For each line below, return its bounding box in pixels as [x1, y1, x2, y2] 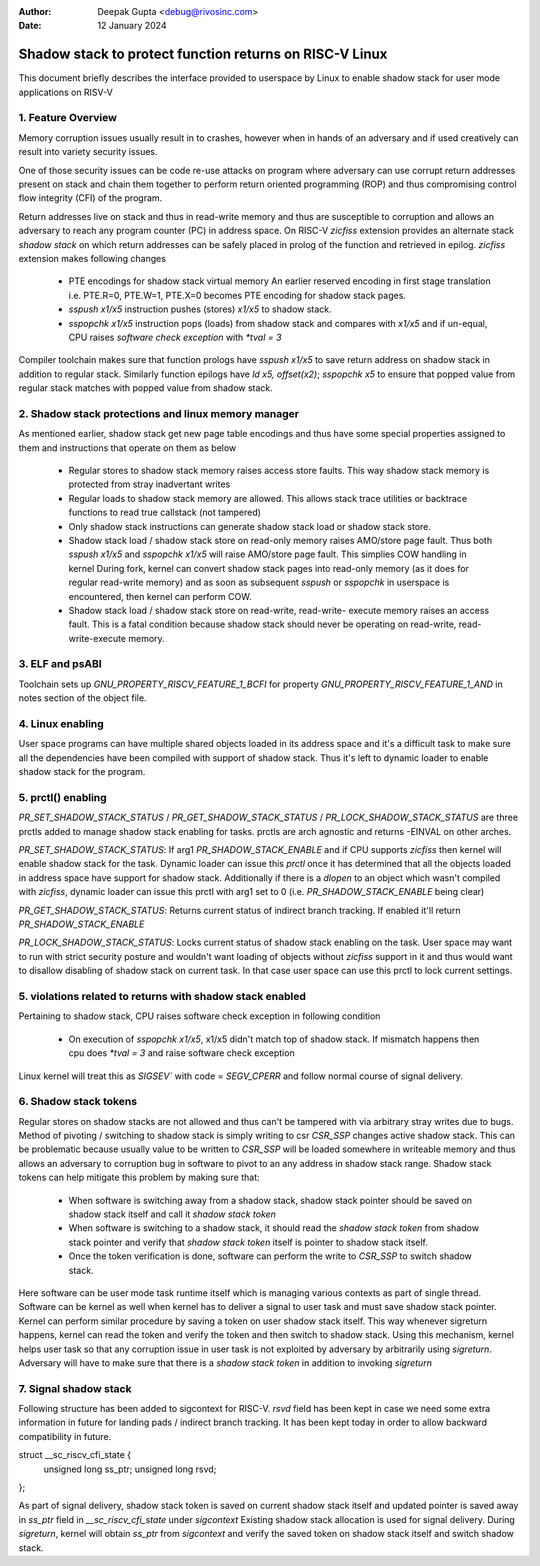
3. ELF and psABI [18, 657, 102, 671]
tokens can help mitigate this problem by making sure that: [18, 1171, 260, 1184]
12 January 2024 [97, 20, 167, 32]
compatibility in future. [18, 1430, 112, 1442]
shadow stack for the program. [18, 766, 146, 778]
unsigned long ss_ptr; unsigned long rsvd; [43, 1463, 217, 1475]
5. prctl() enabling [18, 790, 107, 804]
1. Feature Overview [18, 111, 117, 125]
